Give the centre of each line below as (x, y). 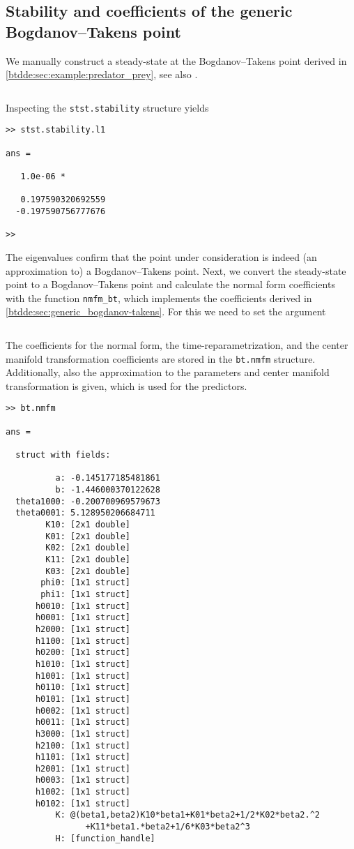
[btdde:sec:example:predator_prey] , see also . (102, 74)
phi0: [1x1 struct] (85, 583)
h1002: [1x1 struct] (83, 792)
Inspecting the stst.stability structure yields (107, 107)
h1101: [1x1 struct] (83, 757)
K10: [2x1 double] (88, 525)
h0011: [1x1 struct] (83, 722)
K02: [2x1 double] (88, 548)
